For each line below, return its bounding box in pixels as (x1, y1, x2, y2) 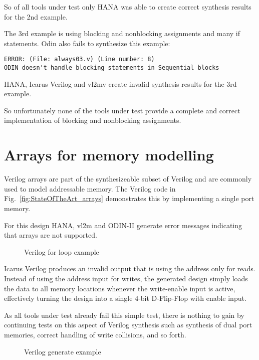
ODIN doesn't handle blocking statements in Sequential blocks (4, 64, 219, 72)
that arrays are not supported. (4, 230, 97, 240)
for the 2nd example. (4, 11, 68, 22)
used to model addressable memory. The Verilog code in (4, 183, 176, 194)
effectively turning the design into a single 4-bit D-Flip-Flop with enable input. (4, 293, 246, 303)
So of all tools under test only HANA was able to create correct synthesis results (4, 2, 251, 12)
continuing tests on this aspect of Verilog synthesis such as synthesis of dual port (4, 319, 252, 330)
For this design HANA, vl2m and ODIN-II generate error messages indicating (4, 220, 242, 230)
